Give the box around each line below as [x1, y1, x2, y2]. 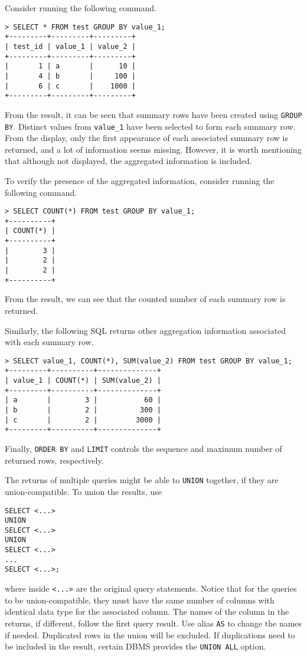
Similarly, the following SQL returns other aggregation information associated [5, 324, 286, 336]
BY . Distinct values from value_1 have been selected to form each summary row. [5, 120, 296, 132]
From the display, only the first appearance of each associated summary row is [5, 132, 288, 144]
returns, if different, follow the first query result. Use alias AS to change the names [5, 616, 302, 629]
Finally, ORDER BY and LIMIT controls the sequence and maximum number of [5, 442, 282, 454]
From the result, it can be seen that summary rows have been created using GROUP [5, 108, 302, 120]
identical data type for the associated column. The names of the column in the [5, 605, 289, 618]
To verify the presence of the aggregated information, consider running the [5, 174, 275, 186]
